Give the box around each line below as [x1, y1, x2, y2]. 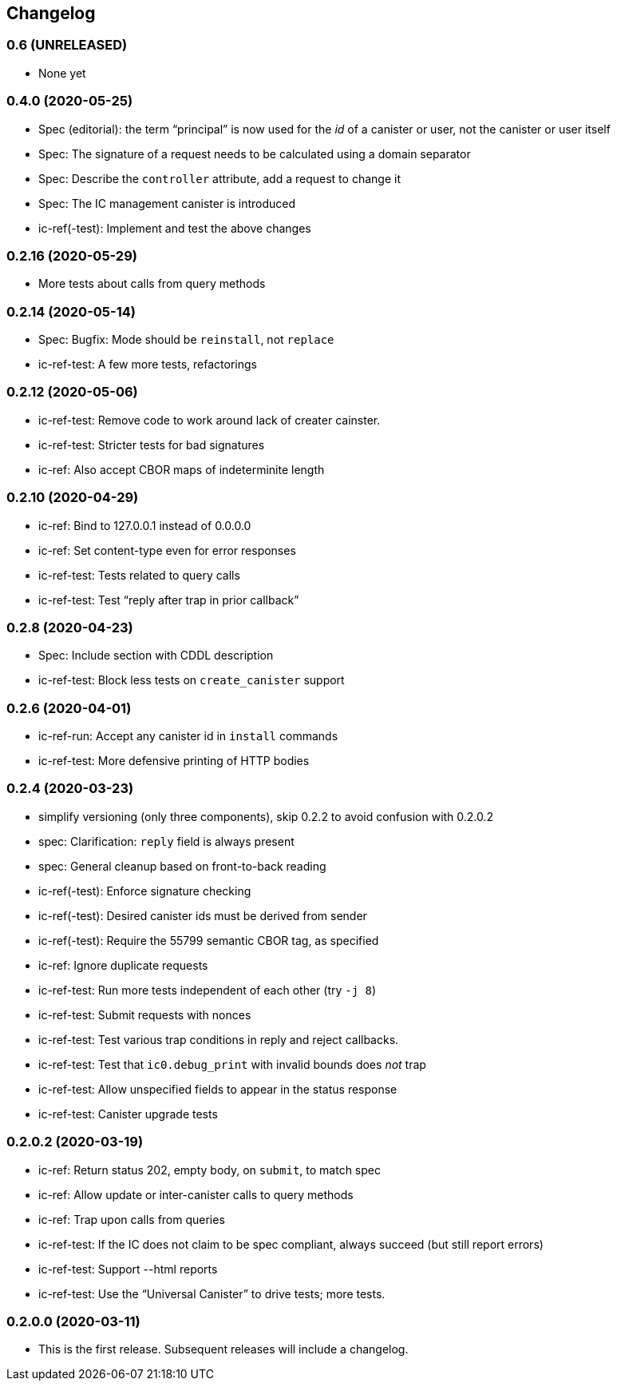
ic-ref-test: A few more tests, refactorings [38, 357, 257, 372]
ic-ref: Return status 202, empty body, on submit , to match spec [38, 1162, 381, 1177]
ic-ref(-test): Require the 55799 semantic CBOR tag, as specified [38, 933, 379, 947]
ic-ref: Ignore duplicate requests [38, 958, 208, 972]
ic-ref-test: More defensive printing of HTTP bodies [38, 754, 310, 768]
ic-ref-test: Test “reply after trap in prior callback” [38, 592, 299, 607]
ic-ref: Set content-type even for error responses [38, 543, 296, 557]
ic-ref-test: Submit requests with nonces [38, 1007, 251, 1022]
